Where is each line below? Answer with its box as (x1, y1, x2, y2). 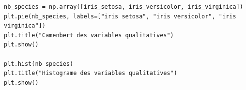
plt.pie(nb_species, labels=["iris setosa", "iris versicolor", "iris (4, 13, 236, 20)
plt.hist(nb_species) (4, 60, 74, 67)
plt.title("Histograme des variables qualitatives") (4, 70, 177, 77)
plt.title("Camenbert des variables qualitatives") (4, 31, 174, 39)
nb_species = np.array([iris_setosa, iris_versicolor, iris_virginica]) (4, 3, 243, 10)
